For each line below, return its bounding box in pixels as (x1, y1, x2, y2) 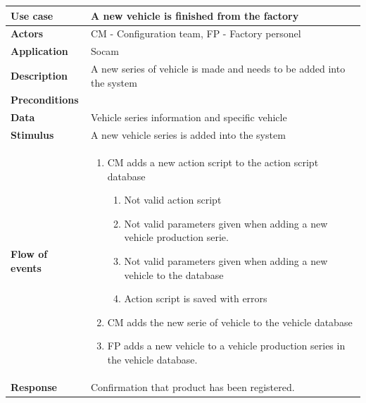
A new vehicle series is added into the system (90, 128, 286, 142)
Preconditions (11, 92, 79, 107)
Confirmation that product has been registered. (90, 379, 295, 394)
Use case (11, 8, 53, 23)
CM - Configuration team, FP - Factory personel (90, 26, 301, 41)
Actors (11, 26, 44, 41)
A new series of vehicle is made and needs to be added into (90, 61, 346, 76)
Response (11, 379, 57, 394)
